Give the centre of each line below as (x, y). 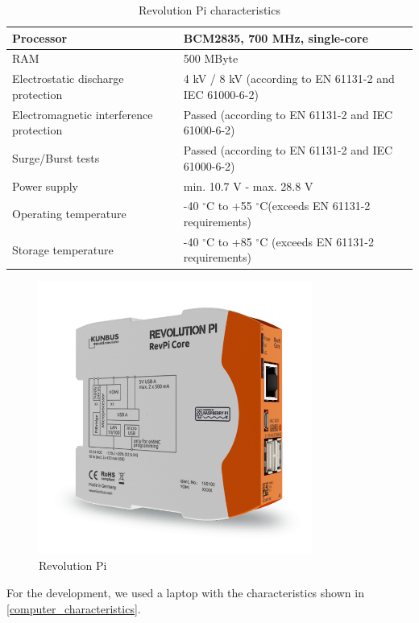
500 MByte (211, 58)
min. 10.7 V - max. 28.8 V (248, 186)
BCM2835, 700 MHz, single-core (276, 37)
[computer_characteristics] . (74, 608)
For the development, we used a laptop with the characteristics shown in (185, 592)
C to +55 (229, 206)
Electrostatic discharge (68, 78)
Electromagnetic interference (83, 114)
